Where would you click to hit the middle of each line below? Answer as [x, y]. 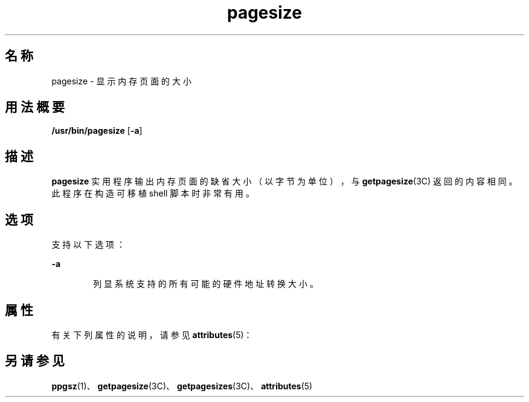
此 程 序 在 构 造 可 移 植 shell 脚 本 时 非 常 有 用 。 [153, 193]
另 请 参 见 [35, 361]
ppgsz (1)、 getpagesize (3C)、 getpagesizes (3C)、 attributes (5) [182, 386]
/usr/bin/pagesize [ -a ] [97, 131]
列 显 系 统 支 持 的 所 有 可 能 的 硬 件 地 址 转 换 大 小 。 [206, 284]
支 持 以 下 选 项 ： [88, 245]
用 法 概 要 [35, 107]
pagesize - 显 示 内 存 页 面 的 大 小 [121, 81]
